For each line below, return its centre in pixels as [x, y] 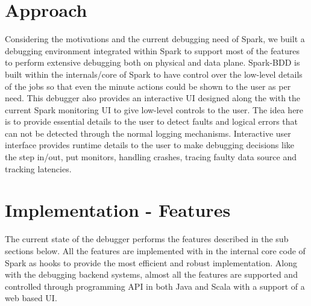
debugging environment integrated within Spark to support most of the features [152, 50]
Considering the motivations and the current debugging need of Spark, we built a [155, 39]
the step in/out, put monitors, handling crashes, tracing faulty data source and [151, 157]
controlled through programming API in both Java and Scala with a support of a [155, 286]
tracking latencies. [38, 168]
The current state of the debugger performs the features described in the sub [147, 239]
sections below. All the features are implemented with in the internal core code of [155, 250]
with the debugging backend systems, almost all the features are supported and [151, 274]
